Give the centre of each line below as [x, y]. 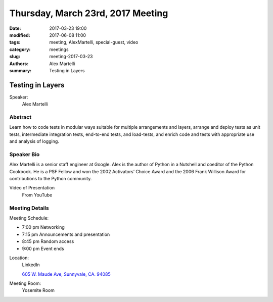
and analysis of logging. [34, 141]
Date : [15, 28]
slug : [15, 57]
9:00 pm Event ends [43, 248]
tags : [15, 42]
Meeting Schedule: [29, 218]
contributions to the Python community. [51, 179]
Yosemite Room [38, 290]
